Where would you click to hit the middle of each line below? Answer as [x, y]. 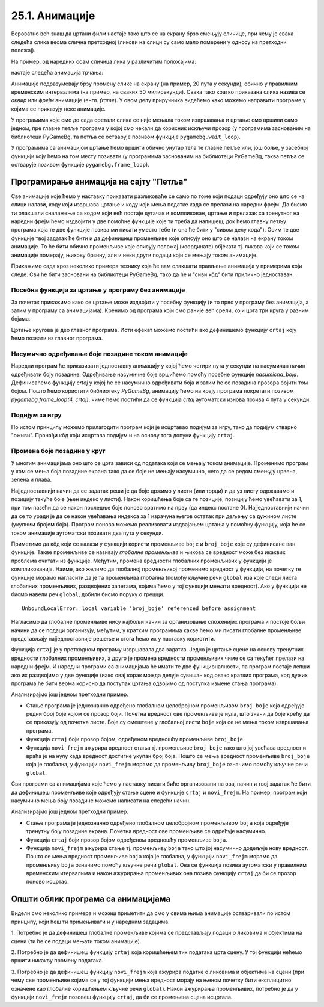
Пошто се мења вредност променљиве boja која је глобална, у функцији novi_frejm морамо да [152, 857]
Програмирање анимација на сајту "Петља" [99, 181]
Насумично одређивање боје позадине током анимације [100, 354]
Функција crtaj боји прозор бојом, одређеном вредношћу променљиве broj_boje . [136, 739]
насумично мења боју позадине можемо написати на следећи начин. [101, 801]
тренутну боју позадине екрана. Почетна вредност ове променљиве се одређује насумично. [146, 831]
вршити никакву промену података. [57, 961]
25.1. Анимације [53, 16]
